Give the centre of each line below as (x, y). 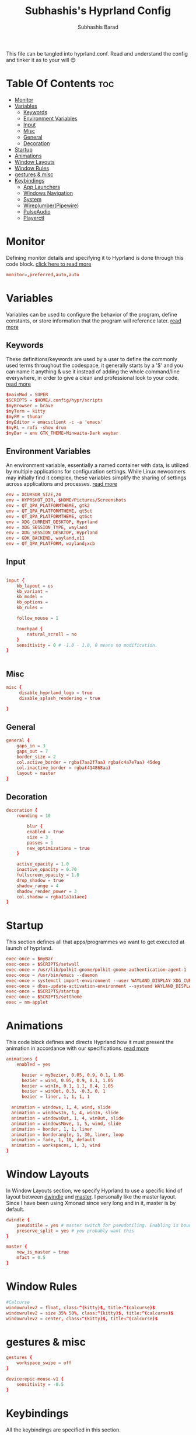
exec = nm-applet (27, 1003)
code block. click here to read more (49, 264)
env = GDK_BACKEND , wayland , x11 (45, 538)
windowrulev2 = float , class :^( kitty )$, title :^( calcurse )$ (81, 1307)
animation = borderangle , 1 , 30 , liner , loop (68, 1134)
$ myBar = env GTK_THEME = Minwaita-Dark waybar (62, 433)
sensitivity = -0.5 (40, 1384)
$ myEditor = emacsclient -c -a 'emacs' (55, 422)
